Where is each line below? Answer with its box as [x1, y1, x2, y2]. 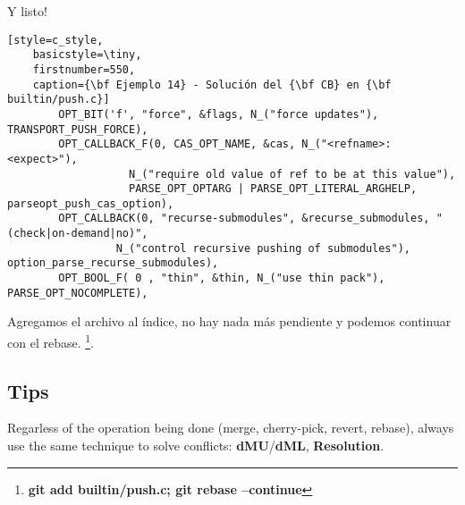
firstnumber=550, [32, 63, 136, 76]
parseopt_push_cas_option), [7, 197, 174, 210]
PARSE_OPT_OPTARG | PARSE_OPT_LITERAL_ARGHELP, [129, 182, 418, 196]
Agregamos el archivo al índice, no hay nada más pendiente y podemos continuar [7, 312, 452, 331]
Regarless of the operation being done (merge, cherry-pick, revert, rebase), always [7, 418, 454, 437]
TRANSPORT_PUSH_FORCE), [7, 122, 148, 136]
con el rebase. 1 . [7, 331, 94, 351]
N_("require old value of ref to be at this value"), [129, 167, 456, 181]
